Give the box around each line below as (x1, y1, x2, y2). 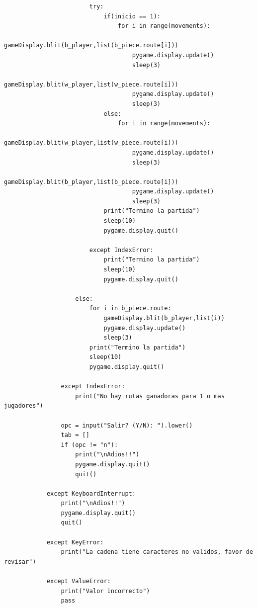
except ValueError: (46, 578, 111, 585)
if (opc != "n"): (61, 441, 118, 448)
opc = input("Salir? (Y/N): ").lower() (61, 422, 193, 429)
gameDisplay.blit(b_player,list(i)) (103, 315, 225, 322)
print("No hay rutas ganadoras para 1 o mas (75, 392, 225, 400)
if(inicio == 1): (103, 12, 161, 20)
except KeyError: (46, 538, 104, 546)
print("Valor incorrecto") (61, 587, 150, 595)
